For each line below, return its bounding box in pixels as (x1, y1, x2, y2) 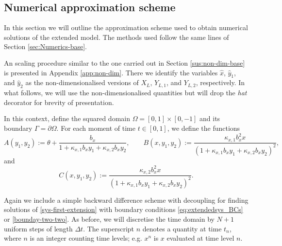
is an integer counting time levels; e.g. (30, 233, 142, 243)
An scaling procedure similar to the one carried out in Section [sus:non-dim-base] (4, 57, 245, 68)
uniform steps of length (4, 223, 73, 233)
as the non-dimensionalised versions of (25, 77, 139, 88)
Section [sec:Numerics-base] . (4, 41, 87, 52)
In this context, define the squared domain (4, 113, 130, 123)
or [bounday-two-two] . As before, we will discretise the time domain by (4, 213, 215, 224)
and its (199, 113, 220, 123)
